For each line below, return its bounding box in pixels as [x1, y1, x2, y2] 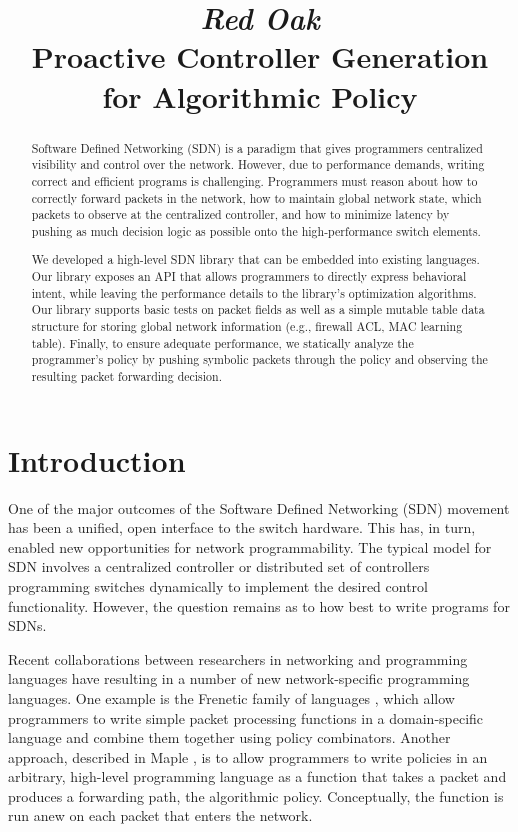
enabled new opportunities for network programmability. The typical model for [8, 536, 492, 557]
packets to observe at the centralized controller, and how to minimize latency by [31, 206, 450, 223]
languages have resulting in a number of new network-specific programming [8, 668, 470, 689]
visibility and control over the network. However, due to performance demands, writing [31, 156, 485, 173]
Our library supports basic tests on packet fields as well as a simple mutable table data [31, 301, 485, 318]
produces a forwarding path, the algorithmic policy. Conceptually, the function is [8, 785, 504, 806]
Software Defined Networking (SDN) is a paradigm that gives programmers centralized [31, 139, 483, 156]
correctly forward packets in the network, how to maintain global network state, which [31, 189, 482, 206]
